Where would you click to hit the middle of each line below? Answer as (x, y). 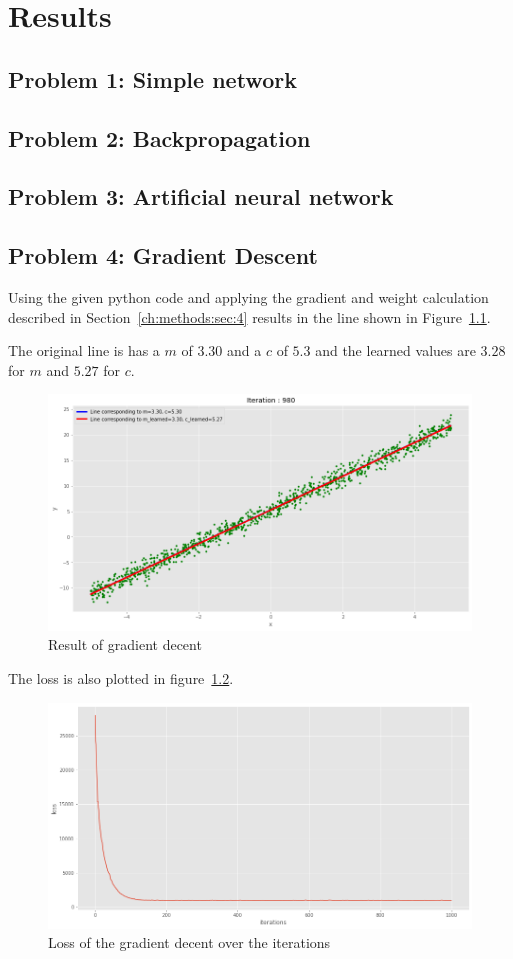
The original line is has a (84, 350)
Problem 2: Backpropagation (159, 137)
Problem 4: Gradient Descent (163, 255)
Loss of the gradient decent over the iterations (189, 942)
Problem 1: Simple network (152, 78)
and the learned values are (395, 350)
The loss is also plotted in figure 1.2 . (121, 678)
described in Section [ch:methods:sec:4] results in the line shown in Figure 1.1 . (249, 316)
